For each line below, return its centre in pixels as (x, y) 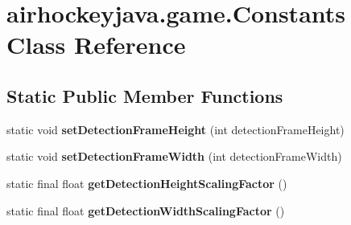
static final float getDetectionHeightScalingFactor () (147, 183)
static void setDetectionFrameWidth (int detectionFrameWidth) (174, 156)
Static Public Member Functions (145, 95)
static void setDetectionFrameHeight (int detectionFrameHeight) (175, 129)
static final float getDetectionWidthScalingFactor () (146, 210)
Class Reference (96, 45)
